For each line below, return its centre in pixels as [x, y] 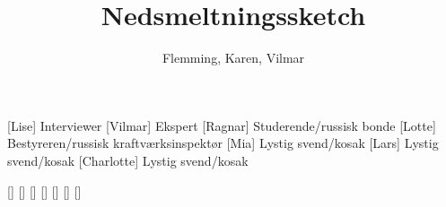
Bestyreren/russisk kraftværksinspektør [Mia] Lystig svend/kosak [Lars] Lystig [223, 143]
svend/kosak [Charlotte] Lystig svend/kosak [128, 160]
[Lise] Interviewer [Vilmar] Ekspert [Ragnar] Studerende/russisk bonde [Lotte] [222, 125]
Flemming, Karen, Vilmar [233, 58]
